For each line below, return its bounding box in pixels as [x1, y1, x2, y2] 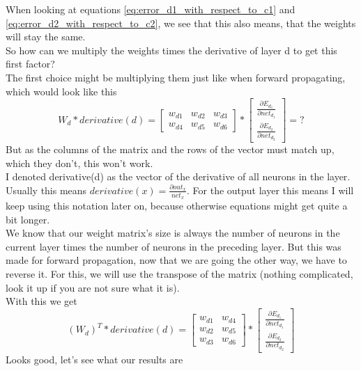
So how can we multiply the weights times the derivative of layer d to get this [6, 42, 337, 57]
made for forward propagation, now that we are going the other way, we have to [6, 253, 347, 267]
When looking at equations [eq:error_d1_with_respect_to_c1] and [6, 2, 295, 16]
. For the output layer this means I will [187, 182, 354, 197]
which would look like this [6, 84, 117, 98]
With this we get [6, 294, 77, 308]
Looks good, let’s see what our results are [6, 352, 183, 366]
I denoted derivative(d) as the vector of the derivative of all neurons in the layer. [6, 169, 351, 184]
